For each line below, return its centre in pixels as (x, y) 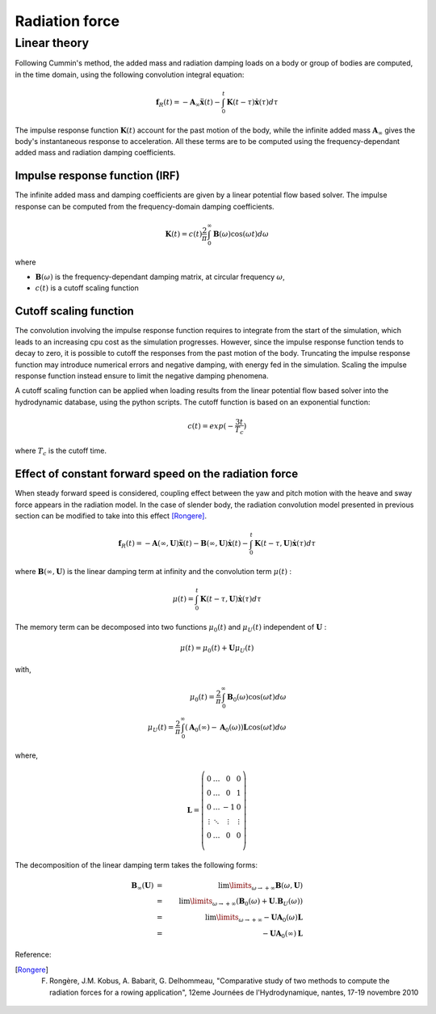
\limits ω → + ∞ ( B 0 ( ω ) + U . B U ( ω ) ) (246, 902)
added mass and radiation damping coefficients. (95, 153)
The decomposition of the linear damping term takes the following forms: (136, 865)
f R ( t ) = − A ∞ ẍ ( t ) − (189, 103)
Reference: (33, 955)
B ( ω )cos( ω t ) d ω (241, 234)
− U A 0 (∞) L (283, 934)
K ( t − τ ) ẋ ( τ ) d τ (252, 102)
